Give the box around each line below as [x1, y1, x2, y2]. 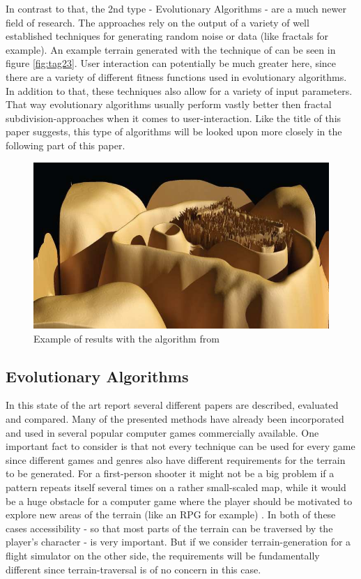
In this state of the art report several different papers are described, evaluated [6, 398, 339, 412]
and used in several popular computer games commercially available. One [6, 425, 319, 439]
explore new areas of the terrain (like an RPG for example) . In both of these [6, 507, 336, 522]
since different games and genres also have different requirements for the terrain [6, 452, 346, 467]
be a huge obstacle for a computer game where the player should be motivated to [6, 493, 353, 508]
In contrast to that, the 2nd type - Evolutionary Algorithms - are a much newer [6, 1, 346, 15]
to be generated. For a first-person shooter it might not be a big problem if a [6, 466, 335, 481]
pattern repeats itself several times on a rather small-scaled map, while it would [6, 479, 346, 494]
